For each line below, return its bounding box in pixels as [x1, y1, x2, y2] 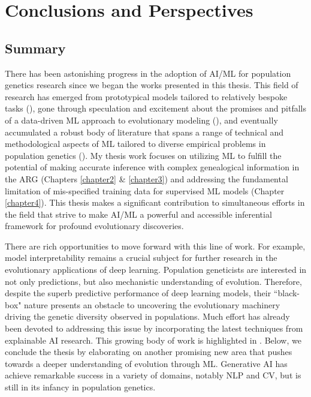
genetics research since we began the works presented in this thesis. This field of [5, 79, 298, 91]
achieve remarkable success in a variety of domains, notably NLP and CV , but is [5, 369, 301, 381]
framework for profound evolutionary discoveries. [5, 219, 184, 232]
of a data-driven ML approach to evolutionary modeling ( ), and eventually [5, 113, 278, 126]
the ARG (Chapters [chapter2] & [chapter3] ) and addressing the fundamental [5, 172, 288, 185]
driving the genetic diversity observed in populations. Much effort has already [5, 310, 290, 323]
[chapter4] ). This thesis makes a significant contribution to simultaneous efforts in [5, 196, 305, 209]
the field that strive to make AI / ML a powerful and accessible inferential [5, 207, 272, 220]
